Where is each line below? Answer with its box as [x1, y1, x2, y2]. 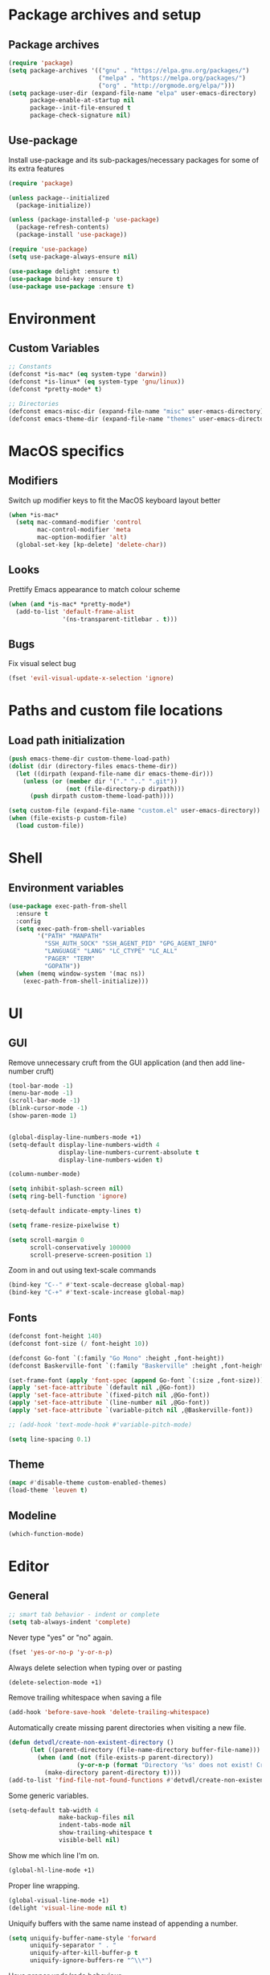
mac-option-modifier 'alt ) [37, 533, 128, 541]
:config [15, 917, 42, 925]
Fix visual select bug [8, 659, 76, 669]
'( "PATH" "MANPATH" [37, 932, 103, 940]
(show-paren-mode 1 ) [8, 1112, 78, 1120]
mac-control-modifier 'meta [37, 526, 131, 534]
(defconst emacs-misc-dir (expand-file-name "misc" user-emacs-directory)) [8, 407, 268, 416]
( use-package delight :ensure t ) [8, 267, 121, 275]
